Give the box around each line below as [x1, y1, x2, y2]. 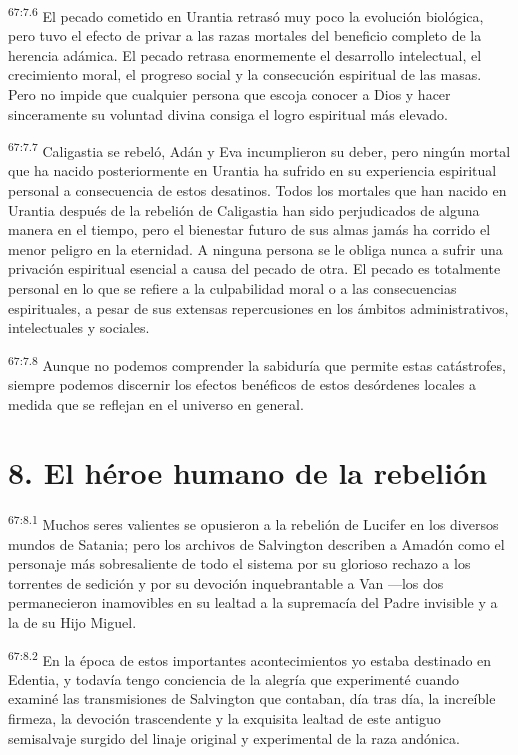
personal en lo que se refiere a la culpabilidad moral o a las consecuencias [8, 278, 457, 299]
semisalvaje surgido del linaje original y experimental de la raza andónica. [8, 727, 460, 748]
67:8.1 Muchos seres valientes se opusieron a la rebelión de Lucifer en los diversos [8, 511, 499, 535]
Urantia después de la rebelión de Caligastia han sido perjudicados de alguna [8, 199, 480, 220]
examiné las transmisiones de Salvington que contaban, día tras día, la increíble [8, 688, 496, 709]
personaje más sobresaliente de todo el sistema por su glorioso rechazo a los [8, 553, 471, 574]
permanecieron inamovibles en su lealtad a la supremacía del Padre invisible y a [8, 592, 498, 613]
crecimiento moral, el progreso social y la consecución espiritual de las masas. [8, 64, 482, 85]
